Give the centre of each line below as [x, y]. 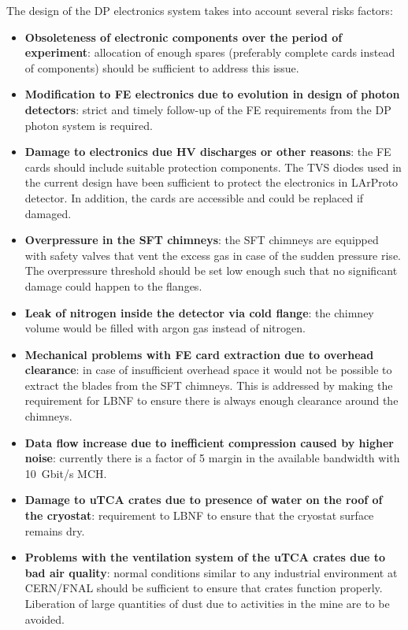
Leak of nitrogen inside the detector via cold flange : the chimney [199, 312]
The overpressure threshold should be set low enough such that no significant [211, 271]
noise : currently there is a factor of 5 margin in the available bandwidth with [212, 458]
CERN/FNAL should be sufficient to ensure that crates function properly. [204, 588]
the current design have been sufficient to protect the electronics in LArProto [211, 182]
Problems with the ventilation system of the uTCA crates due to [205, 557]
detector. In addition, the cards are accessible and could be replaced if [194, 197]
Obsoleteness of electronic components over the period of [184, 37]
